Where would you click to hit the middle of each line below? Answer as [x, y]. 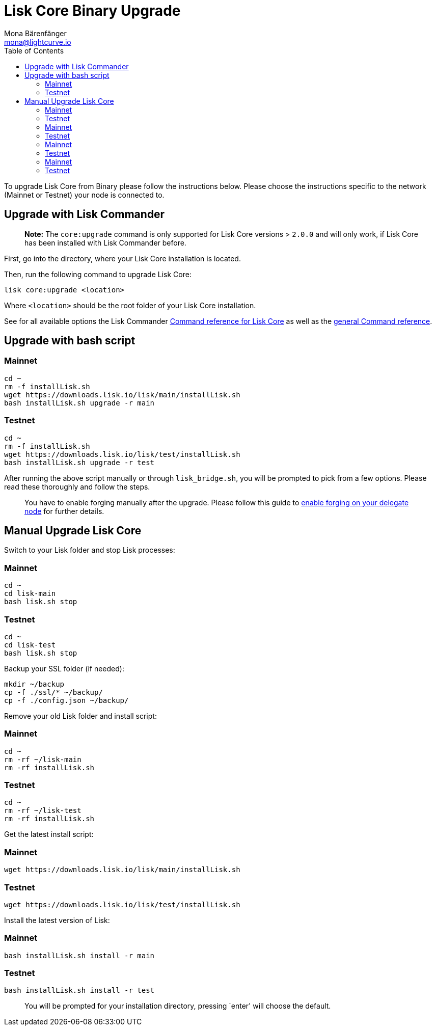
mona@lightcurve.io [38, 42]
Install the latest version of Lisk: [57, 920]
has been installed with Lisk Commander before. [105, 242]
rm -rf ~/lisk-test [43, 811]
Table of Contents [34, 50]
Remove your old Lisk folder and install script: [80, 716]
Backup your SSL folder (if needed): [64, 668]
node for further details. [64, 511]
